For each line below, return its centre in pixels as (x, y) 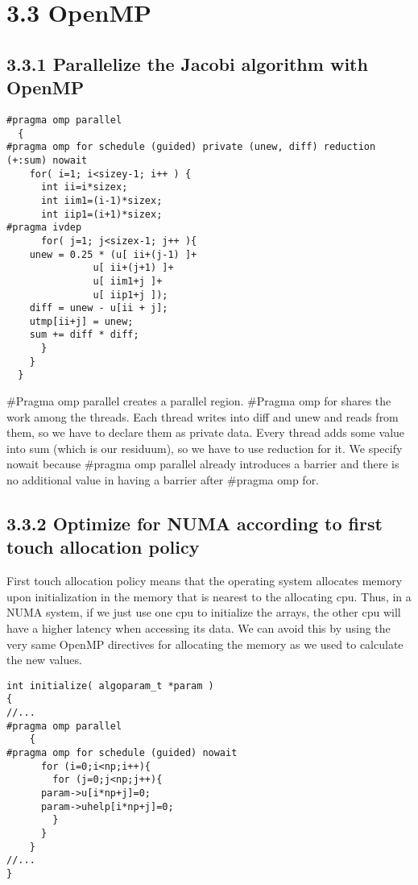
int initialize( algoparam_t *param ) (110, 686)
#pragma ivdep (44, 228)
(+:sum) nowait (47, 160)
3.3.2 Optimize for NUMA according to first (195, 524)
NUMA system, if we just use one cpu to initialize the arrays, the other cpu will (204, 612)
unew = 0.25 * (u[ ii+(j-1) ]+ (113, 254)
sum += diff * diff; (84, 335)
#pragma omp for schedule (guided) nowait (122, 753)
